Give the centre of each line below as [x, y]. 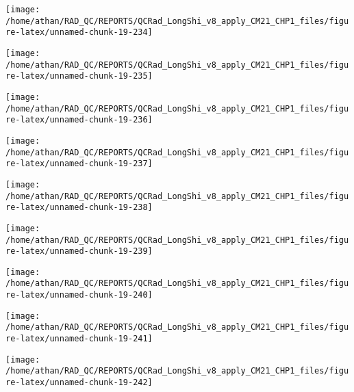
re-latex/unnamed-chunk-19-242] [79, 383]
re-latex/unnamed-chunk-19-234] [79, 32]
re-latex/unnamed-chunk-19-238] [79, 208]
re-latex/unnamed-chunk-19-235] [79, 76]
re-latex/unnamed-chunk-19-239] [79, 251]
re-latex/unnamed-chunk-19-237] [79, 164]
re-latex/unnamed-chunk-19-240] [79, 295]
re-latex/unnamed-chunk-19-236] [79, 120]
